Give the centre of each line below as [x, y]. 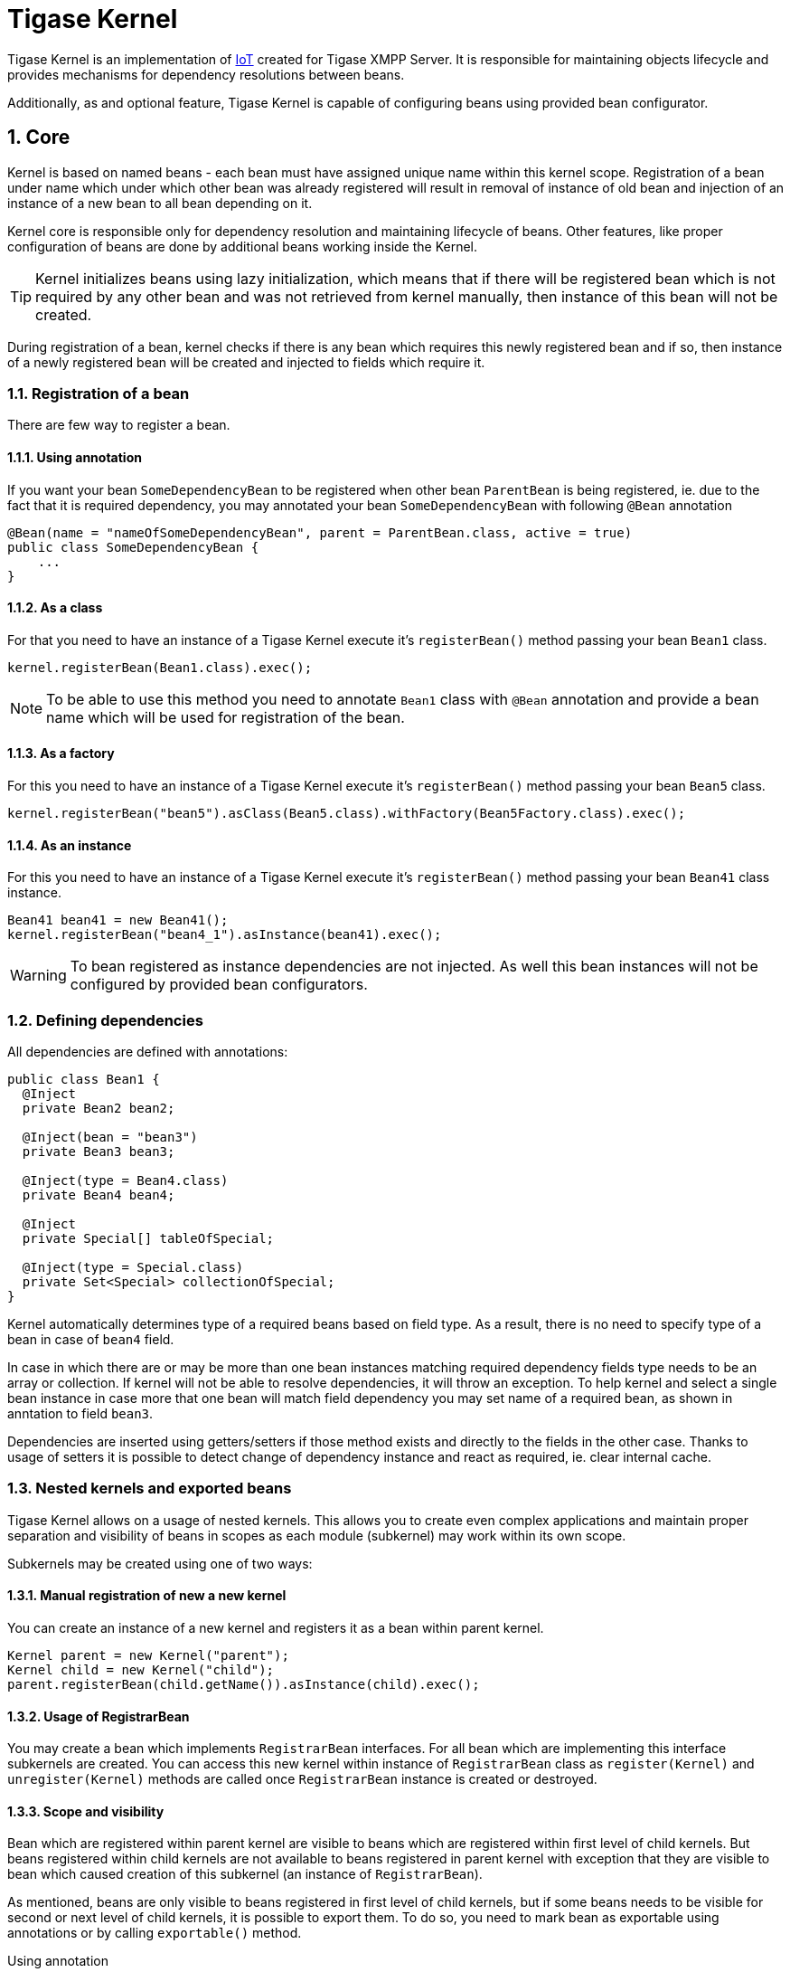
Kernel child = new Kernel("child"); [141, 1669]
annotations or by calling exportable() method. [155, 1933]
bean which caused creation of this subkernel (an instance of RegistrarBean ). [245, 1874]
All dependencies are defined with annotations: [148, 1051]
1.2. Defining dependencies [105, 1020]
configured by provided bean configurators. [219, 985]
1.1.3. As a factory [61, 754]
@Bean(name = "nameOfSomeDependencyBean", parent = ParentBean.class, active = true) [320, 532]
